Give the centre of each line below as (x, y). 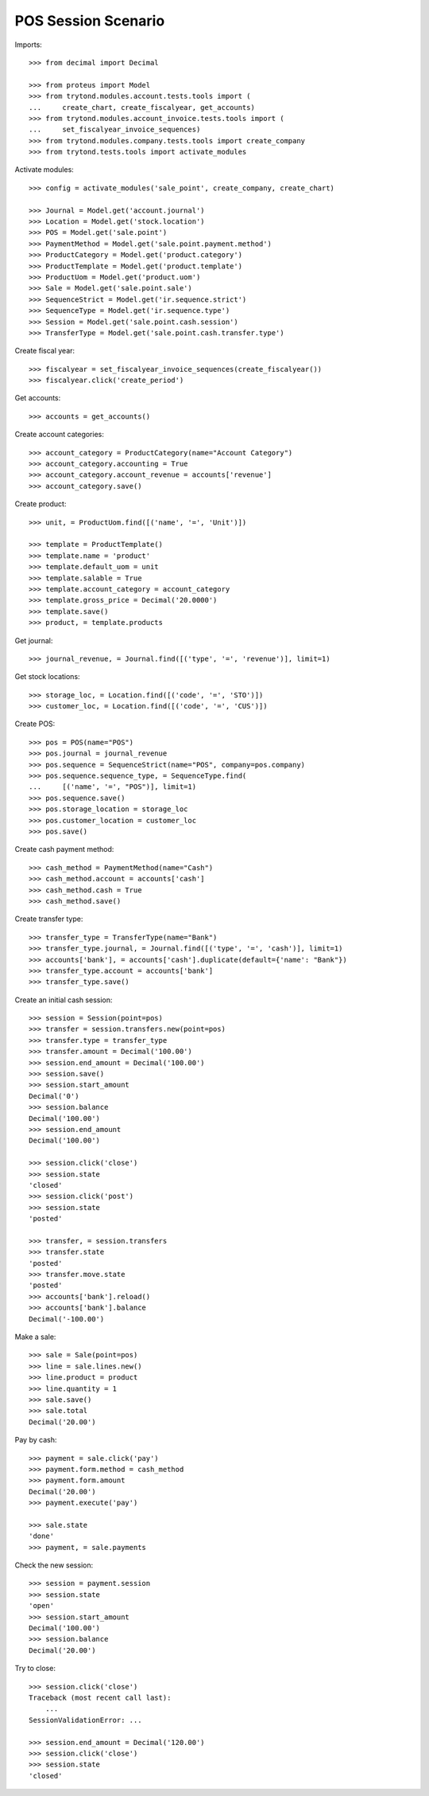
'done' (42, 1536)
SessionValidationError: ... (85, 1720)
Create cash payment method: (64, 849)
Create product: (41, 504)
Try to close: (35, 1669)
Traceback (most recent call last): (100, 1697)
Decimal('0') (54, 1096)
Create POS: (35, 724)
